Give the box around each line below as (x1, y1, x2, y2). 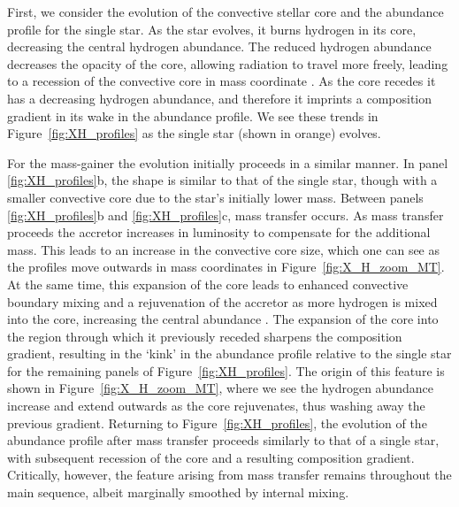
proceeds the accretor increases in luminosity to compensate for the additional (7, 223, 431, 242)
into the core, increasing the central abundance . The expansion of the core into (7, 310, 439, 328)
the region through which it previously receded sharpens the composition (7, 326, 402, 345)
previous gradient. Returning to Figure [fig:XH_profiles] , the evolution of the (7, 413, 427, 432)
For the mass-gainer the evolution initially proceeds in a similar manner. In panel (7, 153, 448, 172)
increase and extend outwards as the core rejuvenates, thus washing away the (7, 396, 425, 415)
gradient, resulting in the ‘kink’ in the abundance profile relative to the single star (7, 344, 452, 363)
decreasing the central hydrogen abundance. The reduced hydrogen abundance (7, 37, 432, 56)
